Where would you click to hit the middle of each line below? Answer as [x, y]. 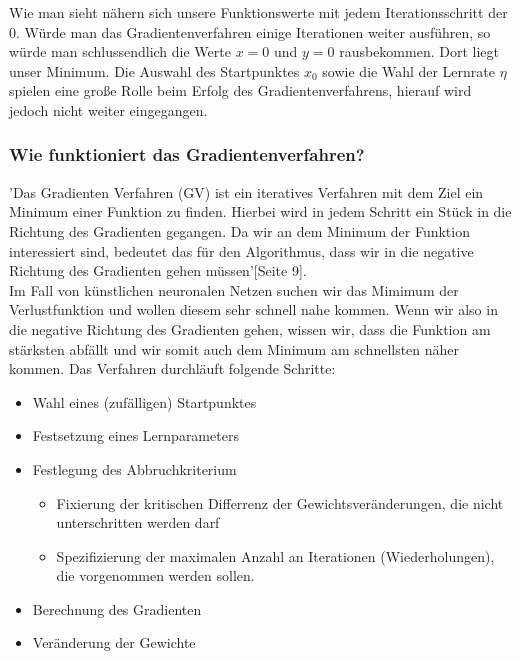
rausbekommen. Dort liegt [419, 51]
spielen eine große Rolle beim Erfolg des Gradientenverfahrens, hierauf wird [240, 90]
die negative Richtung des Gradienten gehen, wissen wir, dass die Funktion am [250, 328]
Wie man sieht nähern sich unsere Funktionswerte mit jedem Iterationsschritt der [258, 12]
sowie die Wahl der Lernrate [409, 70]
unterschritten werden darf [138, 522]
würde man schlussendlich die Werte [120, 51]
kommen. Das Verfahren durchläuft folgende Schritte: [172, 368]
